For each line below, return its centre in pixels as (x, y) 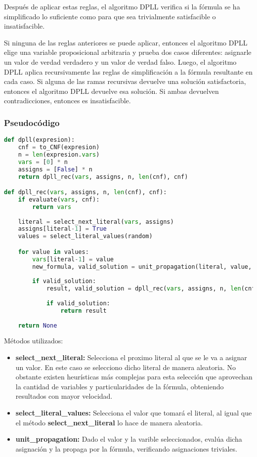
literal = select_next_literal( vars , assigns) (96, 222)
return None (38, 325)
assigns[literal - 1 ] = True (62, 229)
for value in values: (53, 252)
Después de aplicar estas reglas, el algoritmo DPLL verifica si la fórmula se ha (122, 6)
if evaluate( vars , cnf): (59, 199)
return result (84, 311)
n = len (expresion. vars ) (59, 154)
